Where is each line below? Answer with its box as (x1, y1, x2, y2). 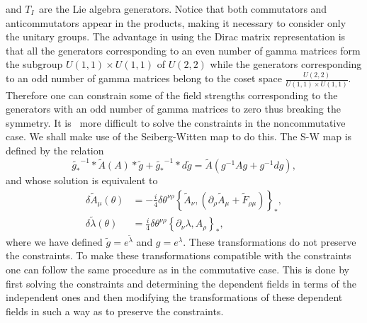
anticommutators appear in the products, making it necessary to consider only (6, 15, 346, 30)
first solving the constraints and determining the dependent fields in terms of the (6, 276, 356, 290)
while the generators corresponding (210, 57, 362, 72)
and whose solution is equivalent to (6, 173, 158, 188)
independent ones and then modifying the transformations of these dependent (6, 290, 343, 305)
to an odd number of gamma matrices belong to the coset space (6, 71, 282, 86)
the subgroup (6, 57, 63, 72)
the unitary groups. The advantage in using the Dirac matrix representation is (6, 29, 346, 44)
